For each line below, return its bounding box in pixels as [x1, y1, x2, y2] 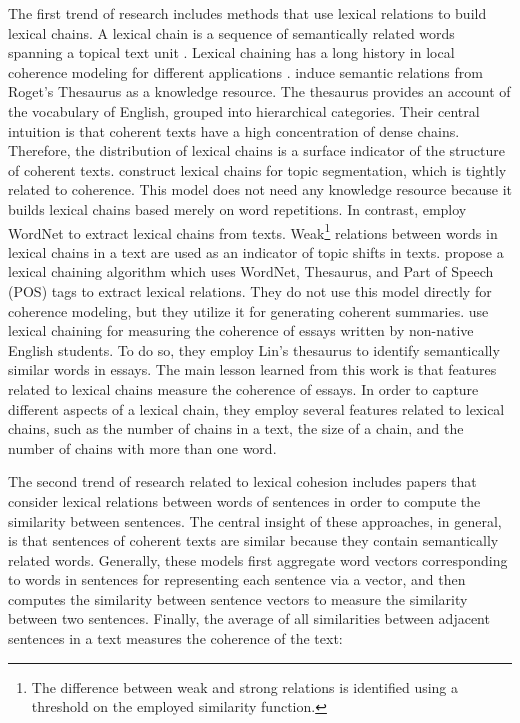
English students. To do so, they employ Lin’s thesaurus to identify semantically [8, 339, 500, 360]
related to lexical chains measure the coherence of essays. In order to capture [8, 378, 479, 399]
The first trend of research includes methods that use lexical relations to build [8, 3, 487, 23]
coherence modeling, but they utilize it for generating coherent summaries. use [8, 300, 489, 321]
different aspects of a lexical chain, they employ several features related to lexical [8, 398, 505, 419]
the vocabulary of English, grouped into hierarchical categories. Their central [8, 100, 480, 121]
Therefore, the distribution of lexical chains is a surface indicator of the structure [8, 140, 505, 161]
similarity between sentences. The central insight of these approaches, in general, [8, 510, 502, 531]
